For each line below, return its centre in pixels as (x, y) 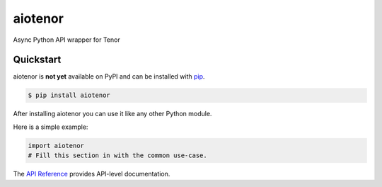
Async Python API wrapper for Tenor (66, 40)
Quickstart (37, 60)
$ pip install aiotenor (69, 95)
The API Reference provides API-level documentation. (92, 174)
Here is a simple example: (51, 127)
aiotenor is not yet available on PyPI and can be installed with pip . (109, 76)
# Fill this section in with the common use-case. (118, 155)
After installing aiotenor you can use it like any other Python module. (112, 114)
